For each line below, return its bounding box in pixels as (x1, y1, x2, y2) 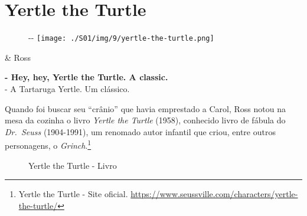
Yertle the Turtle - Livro (28, 159, 117, 171)
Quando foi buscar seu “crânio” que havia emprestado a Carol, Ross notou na (5, 102, 286, 114)
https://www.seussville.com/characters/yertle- (130, 188, 298, 200)
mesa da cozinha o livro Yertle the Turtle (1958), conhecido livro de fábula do (5, 114, 286, 126)
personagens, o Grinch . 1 (5, 138, 92, 151)
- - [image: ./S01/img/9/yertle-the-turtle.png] (28, 31, 214, 44)
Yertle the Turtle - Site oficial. (18, 188, 128, 200)
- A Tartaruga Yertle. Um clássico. (5, 82, 130, 94)
